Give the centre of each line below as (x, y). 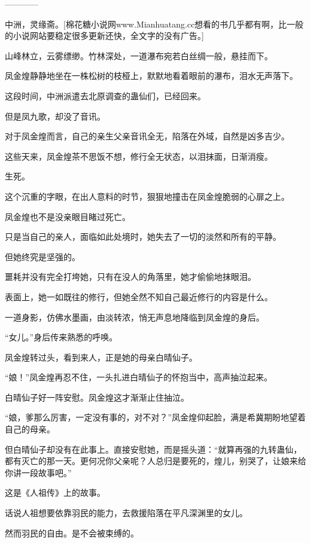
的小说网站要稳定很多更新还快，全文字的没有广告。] (104, 36)
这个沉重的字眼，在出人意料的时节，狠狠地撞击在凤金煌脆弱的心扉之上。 (147, 196)
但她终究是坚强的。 (42, 256)
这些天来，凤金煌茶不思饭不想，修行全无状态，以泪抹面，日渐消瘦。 (139, 156)
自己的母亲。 (30, 429)
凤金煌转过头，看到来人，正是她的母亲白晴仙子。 (101, 357)
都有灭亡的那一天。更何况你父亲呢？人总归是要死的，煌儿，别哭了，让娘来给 (155, 461)
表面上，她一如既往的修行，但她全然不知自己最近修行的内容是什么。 (139, 296)
